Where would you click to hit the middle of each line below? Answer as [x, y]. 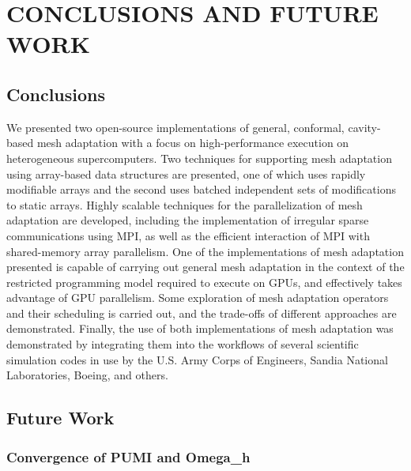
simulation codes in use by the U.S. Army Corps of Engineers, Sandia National [197, 359]
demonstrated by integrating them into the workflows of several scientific [183, 344]
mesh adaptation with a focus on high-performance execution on [193, 143]
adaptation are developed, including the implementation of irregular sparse [188, 220]
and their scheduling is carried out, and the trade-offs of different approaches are [202, 313]
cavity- [364, 127]
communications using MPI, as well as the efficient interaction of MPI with [188, 235]
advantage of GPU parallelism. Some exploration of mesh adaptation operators [198, 298]
